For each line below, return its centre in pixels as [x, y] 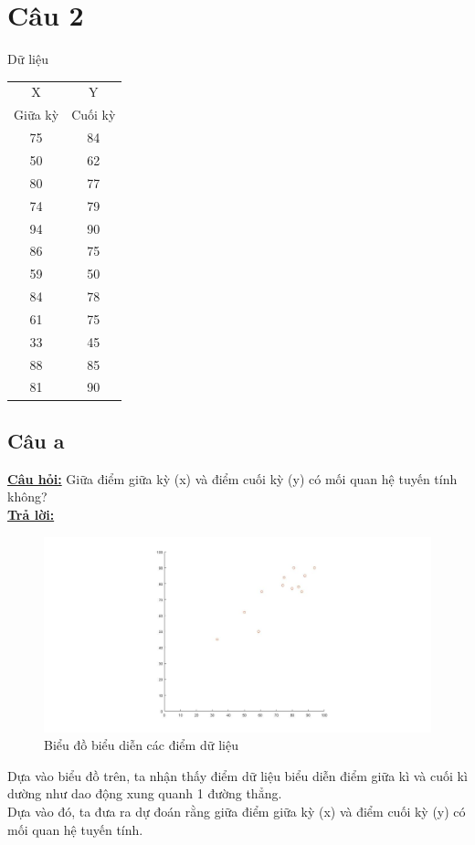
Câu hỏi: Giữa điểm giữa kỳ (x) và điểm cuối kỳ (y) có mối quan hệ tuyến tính [232, 478]
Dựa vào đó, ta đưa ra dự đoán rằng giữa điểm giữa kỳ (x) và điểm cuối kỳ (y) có [237, 811]
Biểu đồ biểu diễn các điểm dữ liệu [141, 745]
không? [27, 496]
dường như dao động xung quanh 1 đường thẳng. [145, 793]
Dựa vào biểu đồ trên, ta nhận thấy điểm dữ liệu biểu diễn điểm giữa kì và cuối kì [237, 775]
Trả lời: [31, 514]
